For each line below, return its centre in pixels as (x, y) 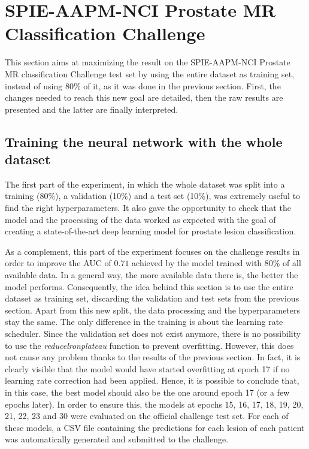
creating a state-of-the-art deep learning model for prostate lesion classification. (151, 231)
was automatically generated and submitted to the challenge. (117, 439)
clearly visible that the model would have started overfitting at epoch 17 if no (147, 368)
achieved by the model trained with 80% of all (216, 263)
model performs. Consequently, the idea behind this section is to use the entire (149, 286)
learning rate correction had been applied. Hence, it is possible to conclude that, (152, 380)
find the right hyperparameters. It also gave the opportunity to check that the (148, 208)
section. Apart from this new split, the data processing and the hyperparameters (153, 310)
